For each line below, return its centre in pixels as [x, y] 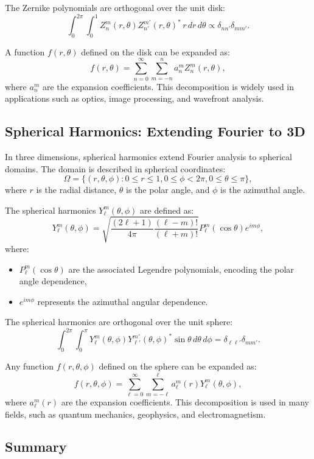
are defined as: [167, 210]
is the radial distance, [76, 190]
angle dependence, [53, 281]
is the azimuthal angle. [263, 190]
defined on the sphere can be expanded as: [178, 366]
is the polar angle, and [168, 190]
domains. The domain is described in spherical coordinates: [115, 168]
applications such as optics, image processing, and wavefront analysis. [134, 98]
